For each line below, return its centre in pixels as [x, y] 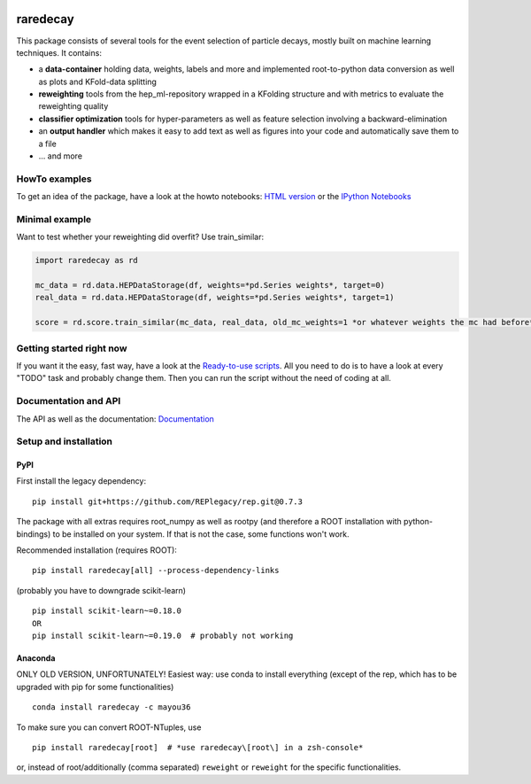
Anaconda [36, 658]
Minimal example [54, 219]
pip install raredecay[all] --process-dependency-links [156, 571]
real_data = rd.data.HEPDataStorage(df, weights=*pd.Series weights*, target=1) [215, 298]
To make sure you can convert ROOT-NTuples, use [109, 727]
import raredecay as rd [87, 260]
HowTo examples [54, 179]
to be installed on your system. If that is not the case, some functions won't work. [201, 534]
